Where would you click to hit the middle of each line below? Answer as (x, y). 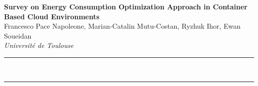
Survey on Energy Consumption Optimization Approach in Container (126, 6)
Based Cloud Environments (52, 16)
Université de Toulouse (39, 45)
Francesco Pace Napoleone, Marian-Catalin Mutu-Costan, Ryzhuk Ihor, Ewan (122, 26)
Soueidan (18, 35)
